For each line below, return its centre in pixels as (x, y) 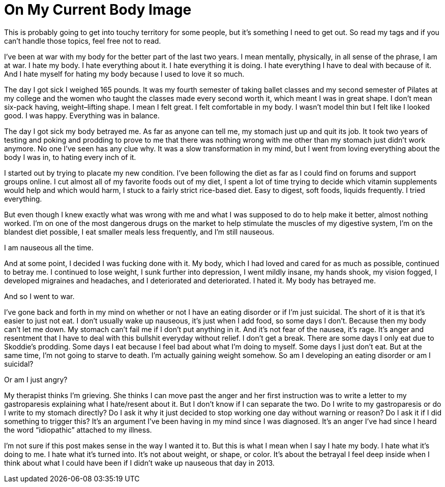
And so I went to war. (39, 296)
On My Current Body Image (98, 10)
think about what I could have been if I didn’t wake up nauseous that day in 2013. (139, 463)
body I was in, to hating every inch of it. (70, 157)
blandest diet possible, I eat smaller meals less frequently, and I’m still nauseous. (139, 232)
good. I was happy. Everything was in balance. (82, 115)
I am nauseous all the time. (49, 247)
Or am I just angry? (36, 379)
